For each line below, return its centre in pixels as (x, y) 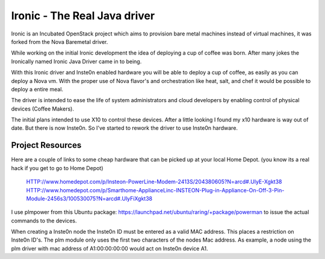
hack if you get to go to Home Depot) (57, 168)
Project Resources (46, 145)
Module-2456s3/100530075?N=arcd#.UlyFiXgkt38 (89, 198)
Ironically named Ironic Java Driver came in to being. (76, 61)
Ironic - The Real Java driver (83, 16)
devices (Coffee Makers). (43, 109)
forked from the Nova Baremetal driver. (60, 41)
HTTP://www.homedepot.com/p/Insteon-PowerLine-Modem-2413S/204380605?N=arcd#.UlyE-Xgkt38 (154, 182)
